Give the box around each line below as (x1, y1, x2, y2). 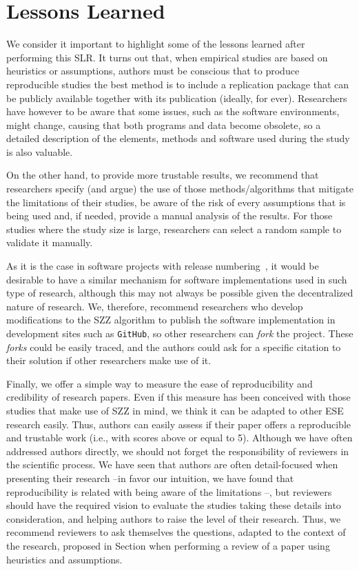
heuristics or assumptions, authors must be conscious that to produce (6, 63, 300, 78)
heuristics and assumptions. (6, 552, 123, 566)
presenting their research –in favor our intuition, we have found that (6, 471, 294, 485)
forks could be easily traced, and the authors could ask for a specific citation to (6, 339, 341, 354)
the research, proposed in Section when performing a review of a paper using (6, 538, 330, 552)
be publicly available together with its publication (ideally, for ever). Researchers (6, 90, 347, 105)
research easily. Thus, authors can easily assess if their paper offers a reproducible (6, 417, 351, 431)
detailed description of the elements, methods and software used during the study (6, 131, 350, 146)
